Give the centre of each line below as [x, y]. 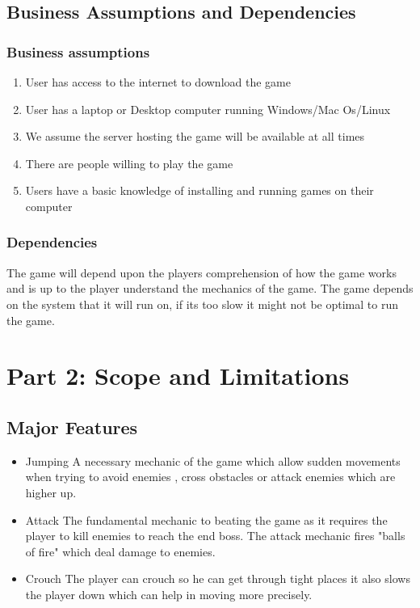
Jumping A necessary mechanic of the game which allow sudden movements [213, 460]
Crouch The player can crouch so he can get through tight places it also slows [218, 578]
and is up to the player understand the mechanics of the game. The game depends [210, 288]
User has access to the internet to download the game [158, 82]
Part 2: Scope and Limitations [178, 376]
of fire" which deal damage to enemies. [120, 551]
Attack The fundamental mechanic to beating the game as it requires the [206, 519]
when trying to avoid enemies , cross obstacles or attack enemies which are [210, 477]
